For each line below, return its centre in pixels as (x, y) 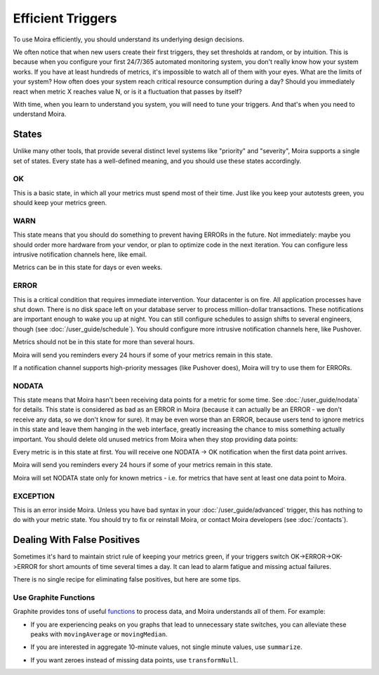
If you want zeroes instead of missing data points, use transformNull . (134, 660)
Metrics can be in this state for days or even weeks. (88, 268)
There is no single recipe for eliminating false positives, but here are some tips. (127, 579)
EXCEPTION (34, 496)
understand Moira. (40, 114)
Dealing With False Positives (77, 540)
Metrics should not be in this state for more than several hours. (104, 342)
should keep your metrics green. (60, 203)
